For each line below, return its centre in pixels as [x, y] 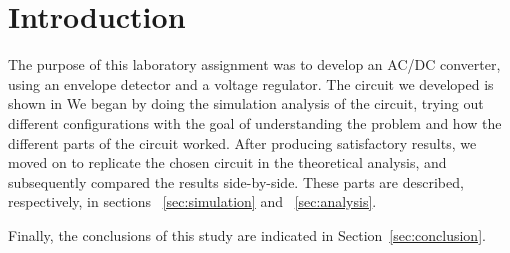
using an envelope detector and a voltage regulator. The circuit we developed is [251, 83]
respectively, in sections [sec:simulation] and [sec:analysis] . [192, 201]
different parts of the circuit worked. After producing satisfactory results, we [242, 142]
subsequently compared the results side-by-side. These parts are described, [236, 181]
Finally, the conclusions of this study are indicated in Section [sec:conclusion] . [247, 234]
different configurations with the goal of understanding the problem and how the [255, 122]
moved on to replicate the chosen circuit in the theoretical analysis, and [227, 162]
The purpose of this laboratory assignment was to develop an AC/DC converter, [254, 64]
